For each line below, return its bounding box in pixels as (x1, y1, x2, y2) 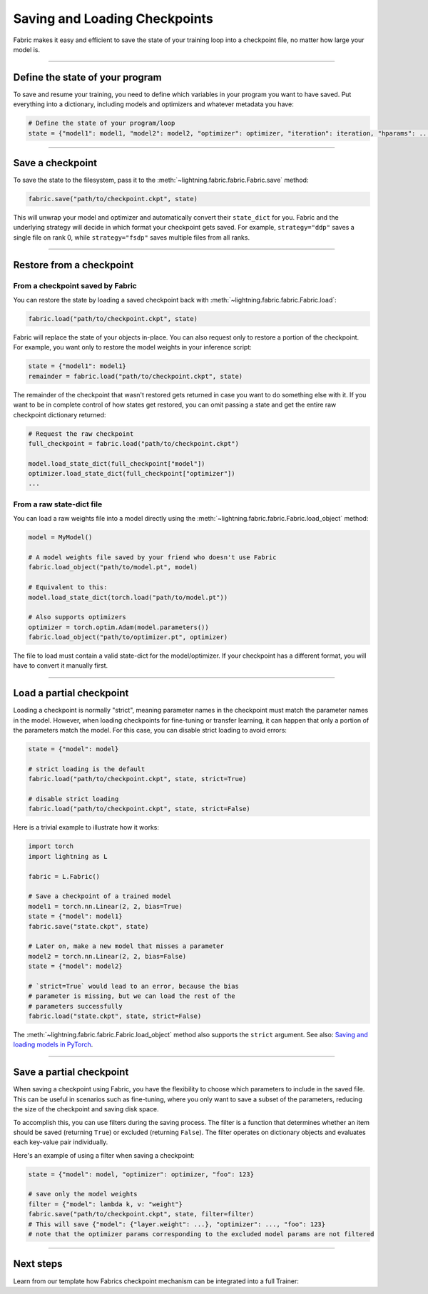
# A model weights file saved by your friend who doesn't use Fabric (28, 553, 277, 561)
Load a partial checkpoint (13, 687, 129, 699)
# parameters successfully (28, 1002, 123, 1010)
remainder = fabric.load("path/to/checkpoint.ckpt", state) (28, 372, 243, 380)
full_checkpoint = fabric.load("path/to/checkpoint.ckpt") (28, 439, 239, 447)
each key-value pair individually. (13, 1138, 108, 1146)
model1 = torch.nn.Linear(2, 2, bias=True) (28, 902, 183, 910)
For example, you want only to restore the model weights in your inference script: (13, 343, 253, 352)
